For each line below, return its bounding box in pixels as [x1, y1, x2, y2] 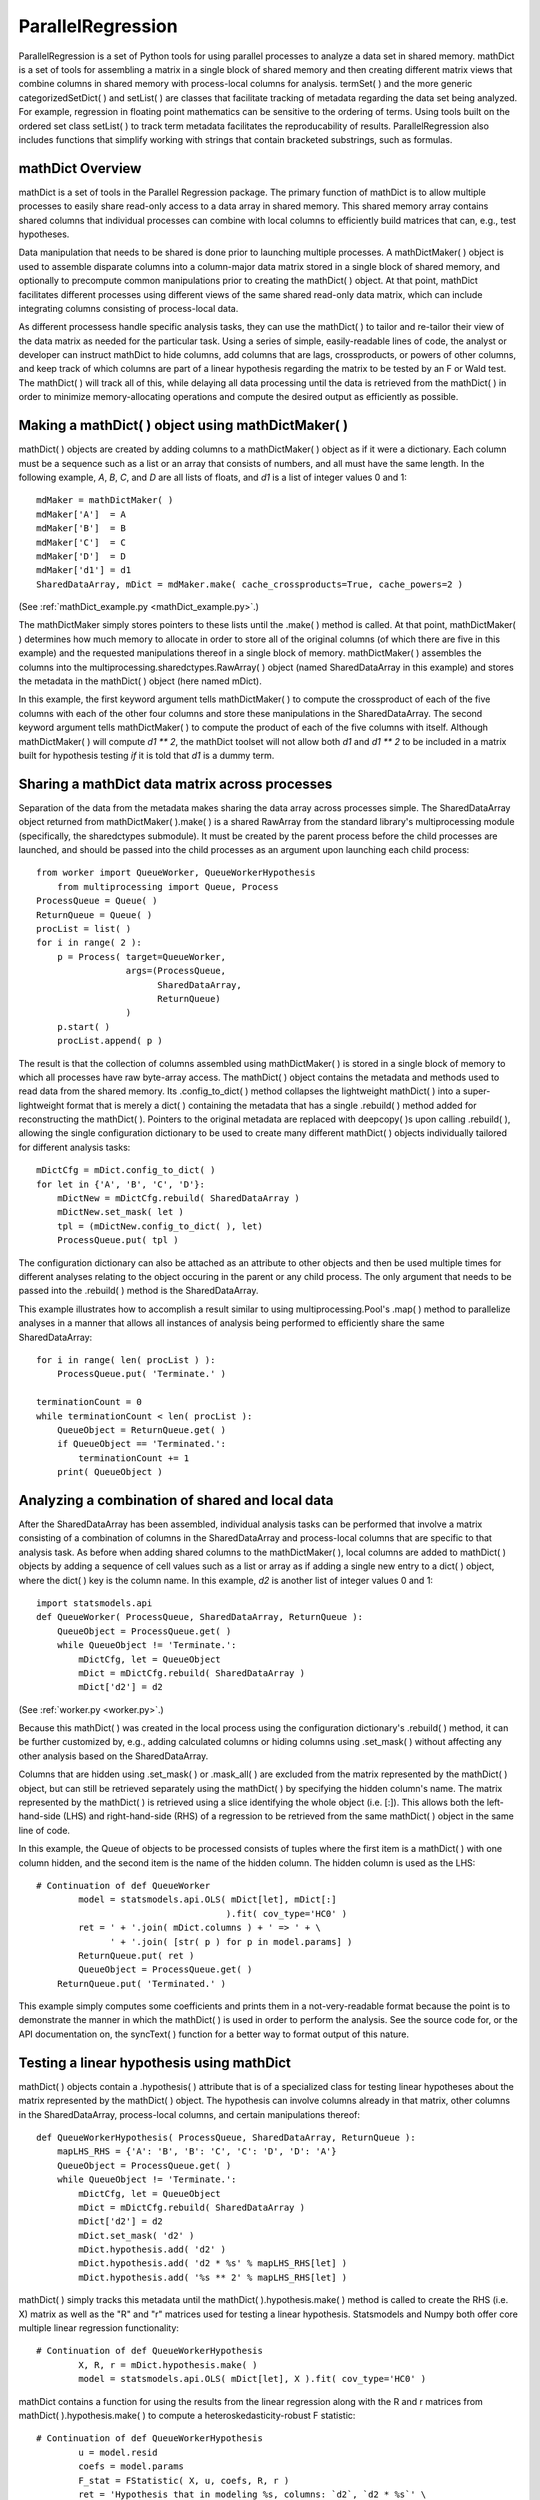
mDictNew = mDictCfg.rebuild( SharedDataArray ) [56, 1193, 300, 1204]
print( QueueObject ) [56, 1466, 164, 1478]
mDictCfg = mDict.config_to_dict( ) [36, 1165, 216, 1176]
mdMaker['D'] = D [36, 550, 127, 562]
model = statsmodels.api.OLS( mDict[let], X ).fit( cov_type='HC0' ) [78, 2373, 427, 2385]
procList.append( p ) [56, 1035, 164, 1047]
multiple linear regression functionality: [18, 2322, 180, 2334]
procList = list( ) [36, 923, 132, 935]
